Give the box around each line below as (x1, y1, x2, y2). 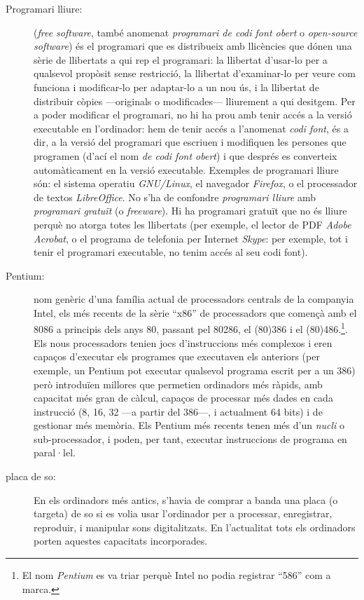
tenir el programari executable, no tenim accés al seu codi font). (34, 245, 308, 259)
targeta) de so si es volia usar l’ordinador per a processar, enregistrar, (34, 506, 332, 521)
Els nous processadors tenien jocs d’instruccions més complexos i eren (34, 335, 332, 350)
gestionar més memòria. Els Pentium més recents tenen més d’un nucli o (34, 418, 345, 432)
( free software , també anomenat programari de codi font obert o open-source (34, 25, 358, 39)
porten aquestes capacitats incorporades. (34, 533, 208, 548)
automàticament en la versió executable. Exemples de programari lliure (34, 162, 339, 177)
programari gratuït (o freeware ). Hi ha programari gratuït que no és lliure (34, 203, 347, 218)
